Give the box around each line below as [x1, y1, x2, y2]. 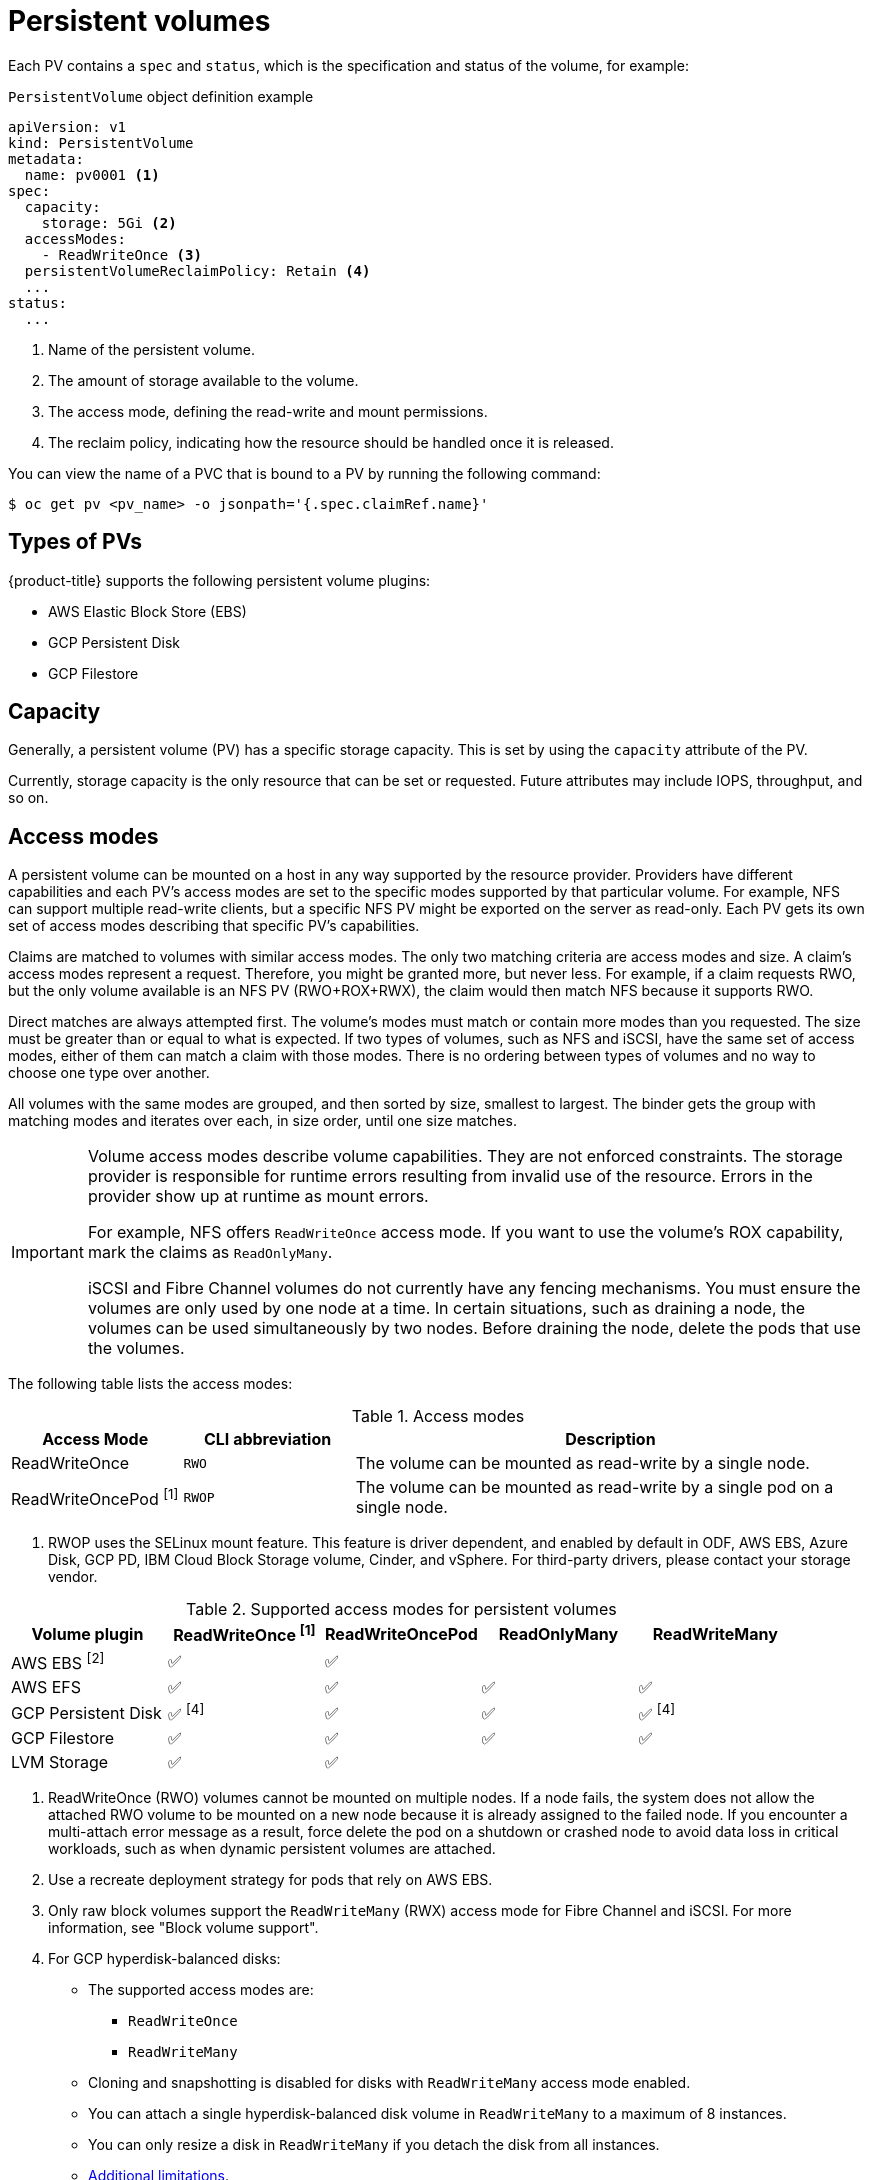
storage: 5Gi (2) [41, 214, 177, 231]
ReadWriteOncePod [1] [11, 1485, 179, 1509]
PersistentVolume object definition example [8, 87, 314, 105]
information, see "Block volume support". [48, 1919, 319, 1937]
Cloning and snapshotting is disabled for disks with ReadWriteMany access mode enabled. [88, 2074, 691, 2092]
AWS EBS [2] [11, 1649, 105, 1673]
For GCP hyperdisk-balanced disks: [48, 1950, 281, 1968]
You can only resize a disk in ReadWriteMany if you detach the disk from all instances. [88, 2136, 660, 2154]
